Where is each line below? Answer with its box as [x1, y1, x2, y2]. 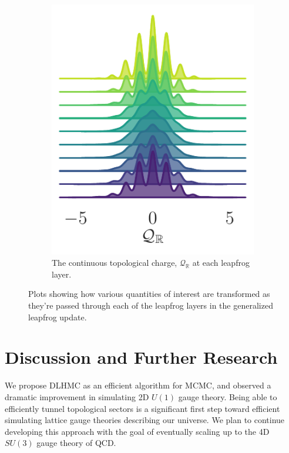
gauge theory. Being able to [178, 390, 277, 403]
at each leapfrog [192, 256, 250, 269]
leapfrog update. [28, 310, 87, 323]
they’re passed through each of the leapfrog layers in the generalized [28, 299, 273, 312]
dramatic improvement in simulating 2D [5, 390, 149, 403]
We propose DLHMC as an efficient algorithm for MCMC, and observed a [5, 379, 271, 391]
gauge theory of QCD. [36, 437, 116, 449]
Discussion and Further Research [5, 345, 278, 369]
